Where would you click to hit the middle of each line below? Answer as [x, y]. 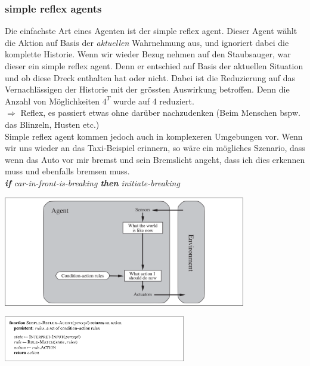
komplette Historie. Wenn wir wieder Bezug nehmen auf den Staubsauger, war [148, 54]
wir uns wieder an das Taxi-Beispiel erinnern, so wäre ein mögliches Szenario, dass [155, 148]
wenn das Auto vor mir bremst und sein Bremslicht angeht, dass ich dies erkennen [155, 159]
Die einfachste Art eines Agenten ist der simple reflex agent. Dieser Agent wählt [151, 31]
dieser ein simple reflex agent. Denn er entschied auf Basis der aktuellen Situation [154, 66]
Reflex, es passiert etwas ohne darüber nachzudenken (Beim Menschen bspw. [160, 113]
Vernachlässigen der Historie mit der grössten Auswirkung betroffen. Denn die [147, 89]
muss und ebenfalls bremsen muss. [67, 171]
